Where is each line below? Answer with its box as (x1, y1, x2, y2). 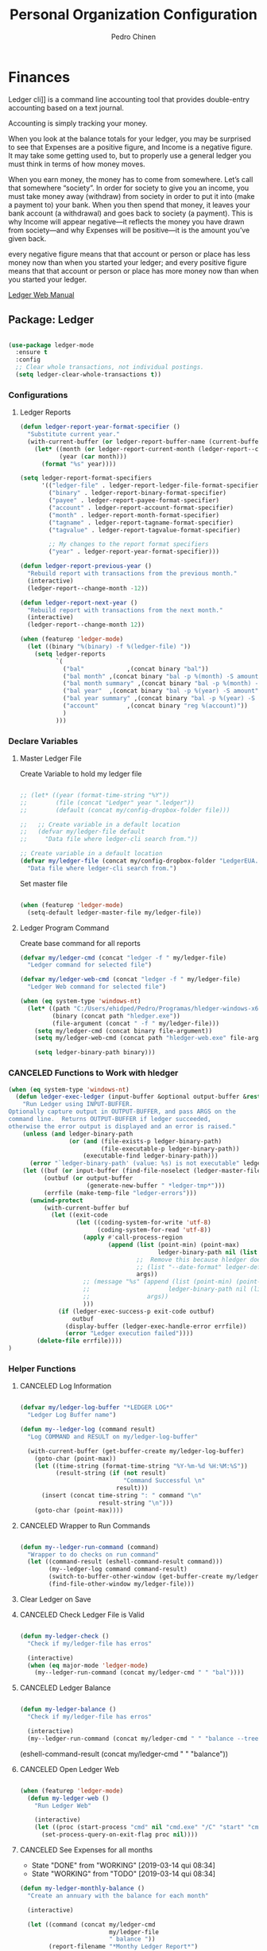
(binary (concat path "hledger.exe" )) (52, 1012, 180, 1020)
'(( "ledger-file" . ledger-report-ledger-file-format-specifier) (41, 481, 262, 490)
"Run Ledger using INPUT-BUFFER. (22, 1100, 133, 1108)
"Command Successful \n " (122, 1477, 206, 1485)
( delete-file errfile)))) (37, 1337, 123, 1345)
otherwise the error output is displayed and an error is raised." (8, 1122, 237, 1131)
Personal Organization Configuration (9, 6, 258, 24)
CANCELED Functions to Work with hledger (8, 1068, 179, 1079)
